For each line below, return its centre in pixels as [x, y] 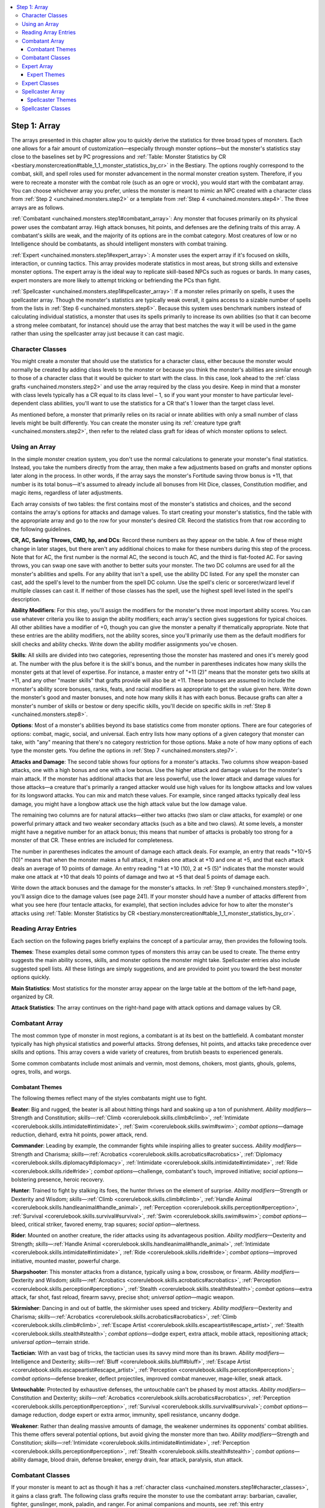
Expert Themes [46, 75]
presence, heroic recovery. [71, 1180]
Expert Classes [41, 83]
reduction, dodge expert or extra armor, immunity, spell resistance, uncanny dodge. [136, 1415]
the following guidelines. [42, 529]
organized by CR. [32, 996]
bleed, [19, 1224]
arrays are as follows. [38, 208]
